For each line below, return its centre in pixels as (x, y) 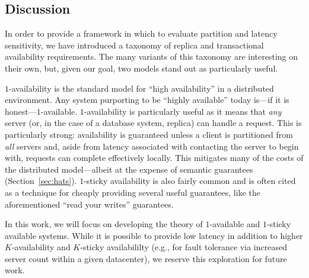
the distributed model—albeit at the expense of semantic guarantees (129, 169)
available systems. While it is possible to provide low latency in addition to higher (154, 235)
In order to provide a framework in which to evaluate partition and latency (141, 33)
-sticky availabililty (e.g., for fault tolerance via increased (184, 247)
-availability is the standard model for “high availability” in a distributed (141, 88)
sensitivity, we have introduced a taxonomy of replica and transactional (134, 45)
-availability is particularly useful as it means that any (183, 111)
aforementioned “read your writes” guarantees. (89, 204)
